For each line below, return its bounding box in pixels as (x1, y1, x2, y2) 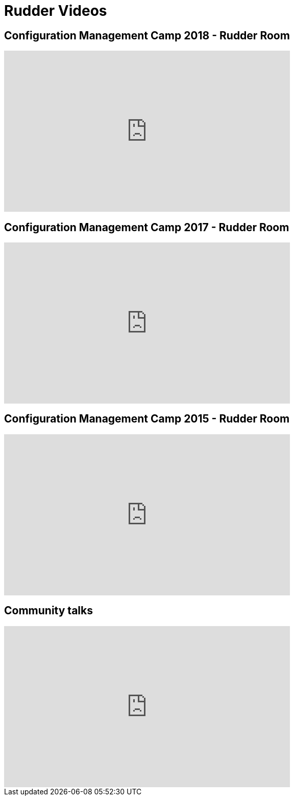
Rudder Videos (4, 2, 107, 19)
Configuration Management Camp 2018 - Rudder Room (4, 29, 290, 42)
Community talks (4, 604, 93, 617)
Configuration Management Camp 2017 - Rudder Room (4, 220, 289, 234)
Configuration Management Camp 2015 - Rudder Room (4, 412, 290, 426)
